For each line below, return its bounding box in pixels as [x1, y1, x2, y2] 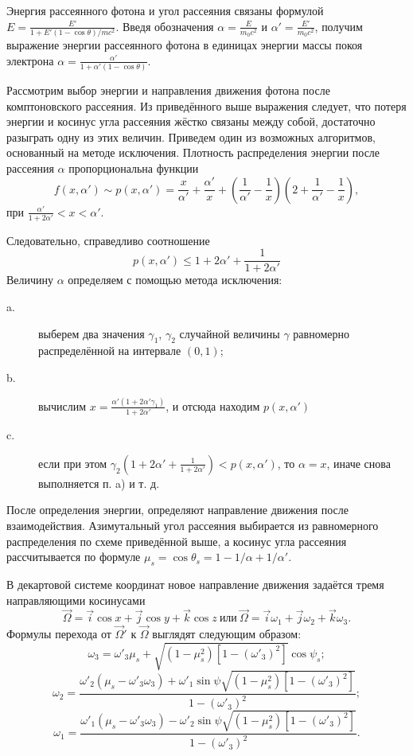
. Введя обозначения [115, 18, 214, 34]
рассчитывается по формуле [6, 548, 141, 565]
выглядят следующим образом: [152, 625, 302, 642]
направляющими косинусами [6, 591, 146, 608]
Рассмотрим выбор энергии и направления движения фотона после [6, 81, 330, 98]
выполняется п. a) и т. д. [38, 474, 160, 491]
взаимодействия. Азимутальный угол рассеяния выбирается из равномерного [6, 517, 379, 534]
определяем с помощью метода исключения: [68, 271, 282, 288]
